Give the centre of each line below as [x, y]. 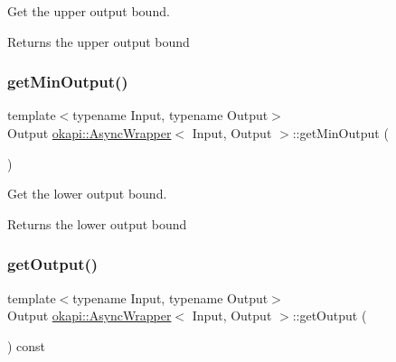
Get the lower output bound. [87, 194]
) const [27, 345]
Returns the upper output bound [99, 41]
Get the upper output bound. [89, 11]
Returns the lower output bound [97, 223]
